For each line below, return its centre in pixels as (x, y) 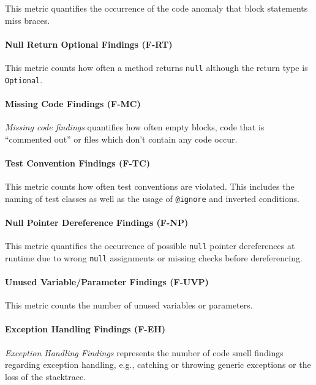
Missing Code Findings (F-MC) (73, 103)
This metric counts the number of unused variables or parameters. (129, 305)
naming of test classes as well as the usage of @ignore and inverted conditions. (152, 198)
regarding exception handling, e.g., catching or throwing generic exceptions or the (158, 364)
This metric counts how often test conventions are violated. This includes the (150, 186)
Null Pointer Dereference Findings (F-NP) (97, 222)
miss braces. (28, 20)
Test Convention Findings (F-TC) (77, 163)
